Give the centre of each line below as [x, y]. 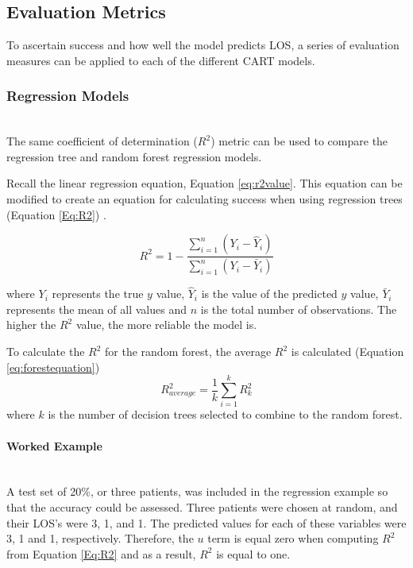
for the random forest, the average [188, 352]
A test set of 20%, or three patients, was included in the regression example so [197, 491]
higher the [31, 325]
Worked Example [54, 445]
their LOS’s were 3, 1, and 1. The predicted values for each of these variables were [206, 522]
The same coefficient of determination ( [102, 141]
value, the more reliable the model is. [166, 325]
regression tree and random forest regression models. [134, 156]
